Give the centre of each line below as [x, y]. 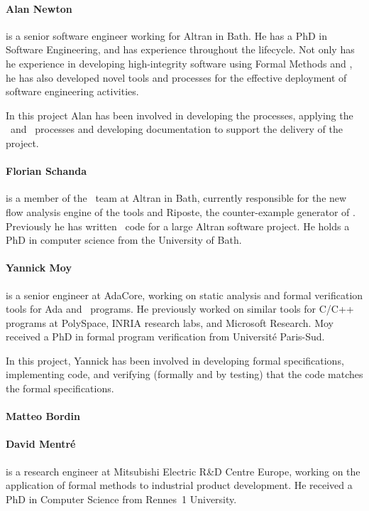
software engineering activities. [72, 91]
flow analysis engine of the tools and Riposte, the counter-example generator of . [181, 211]
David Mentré [41, 444]
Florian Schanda [46, 171]
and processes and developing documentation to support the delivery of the [176, 129]
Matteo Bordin [43, 416]
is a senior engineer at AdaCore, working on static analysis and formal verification [184, 295]
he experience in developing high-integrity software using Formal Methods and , [179, 63]
